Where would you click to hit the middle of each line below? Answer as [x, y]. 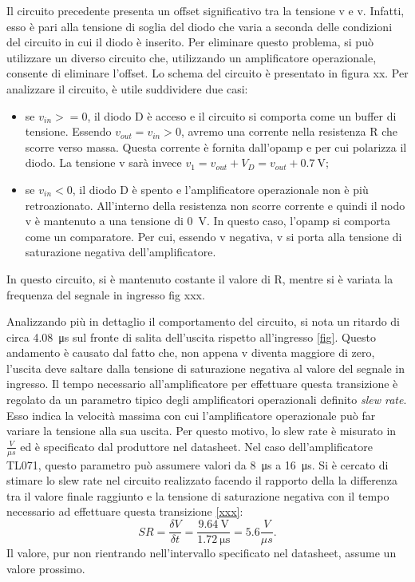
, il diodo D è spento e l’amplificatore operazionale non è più [220, 189]
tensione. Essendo [68, 131]
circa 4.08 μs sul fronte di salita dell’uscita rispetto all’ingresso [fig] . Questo [191, 337]
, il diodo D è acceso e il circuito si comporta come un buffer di [242, 115]
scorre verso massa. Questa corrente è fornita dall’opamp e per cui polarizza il [216, 146]
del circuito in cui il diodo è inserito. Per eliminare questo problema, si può [190, 42]
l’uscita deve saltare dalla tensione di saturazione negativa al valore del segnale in [206, 368]
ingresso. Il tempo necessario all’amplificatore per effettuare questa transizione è [202, 384]
